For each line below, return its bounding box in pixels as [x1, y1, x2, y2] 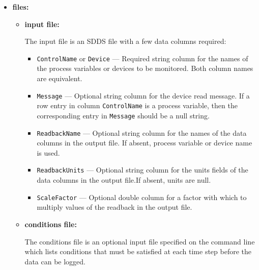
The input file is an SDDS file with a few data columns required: [24, 36, 226, 46]
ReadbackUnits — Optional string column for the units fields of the [37, 164, 248, 175]
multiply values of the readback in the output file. [37, 202, 192, 212]
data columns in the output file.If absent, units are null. [37, 175, 211, 185]
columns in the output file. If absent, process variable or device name [37, 137, 252, 148]
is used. [37, 147, 60, 158]
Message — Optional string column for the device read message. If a [37, 90, 250, 101]
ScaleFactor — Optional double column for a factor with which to [37, 191, 247, 202]
